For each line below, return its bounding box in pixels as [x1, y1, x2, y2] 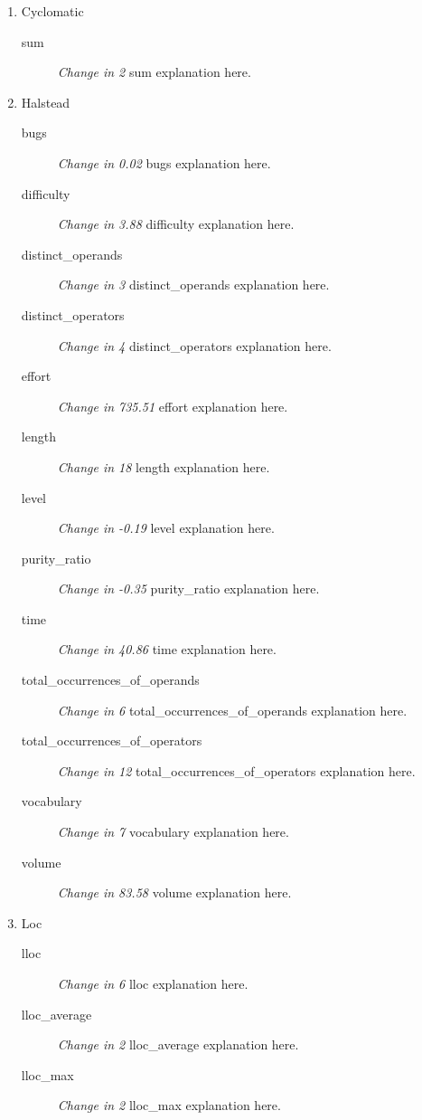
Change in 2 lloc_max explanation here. [57, 1096, 281, 1115]
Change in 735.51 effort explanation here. [57, 396, 288, 415]
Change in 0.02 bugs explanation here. [57, 153, 271, 172]
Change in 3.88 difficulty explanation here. [57, 214, 295, 233]
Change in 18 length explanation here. [57, 457, 270, 476]
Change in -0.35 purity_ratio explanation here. [57, 579, 320, 598]
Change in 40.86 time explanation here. [57, 640, 277, 659]
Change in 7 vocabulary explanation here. [57, 822, 289, 841]
